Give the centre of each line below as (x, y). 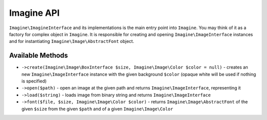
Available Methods (39, 56)
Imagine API (34, 13)
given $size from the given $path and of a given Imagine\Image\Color (97, 109)
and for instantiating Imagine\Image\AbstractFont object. (72, 41)
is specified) (34, 81)
